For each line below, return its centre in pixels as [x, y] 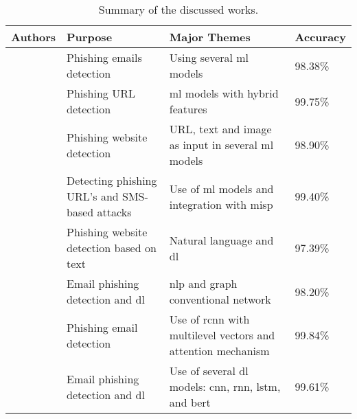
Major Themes [210, 37]
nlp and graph [203, 283]
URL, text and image [220, 129]
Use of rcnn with [209, 319]
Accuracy [320, 37]
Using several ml [209, 57]
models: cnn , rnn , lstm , [225, 386]
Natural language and [221, 240]
